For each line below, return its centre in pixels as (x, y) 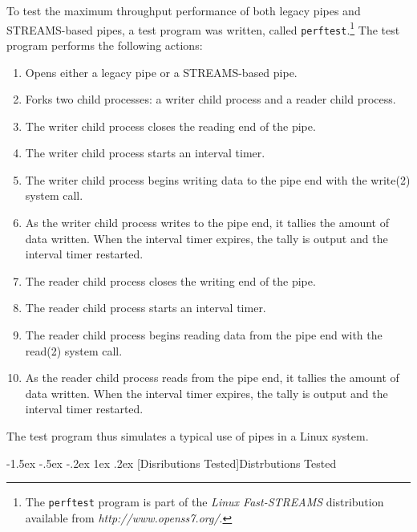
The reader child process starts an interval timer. (146, 308)
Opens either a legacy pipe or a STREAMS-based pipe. (161, 72)
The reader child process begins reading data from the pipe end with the (204, 335)
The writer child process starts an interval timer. (145, 153)
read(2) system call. (74, 350)
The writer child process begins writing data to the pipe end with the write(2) (218, 179)
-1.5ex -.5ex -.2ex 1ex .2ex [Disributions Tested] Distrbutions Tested (172, 463)
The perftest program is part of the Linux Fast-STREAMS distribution (204, 502)
